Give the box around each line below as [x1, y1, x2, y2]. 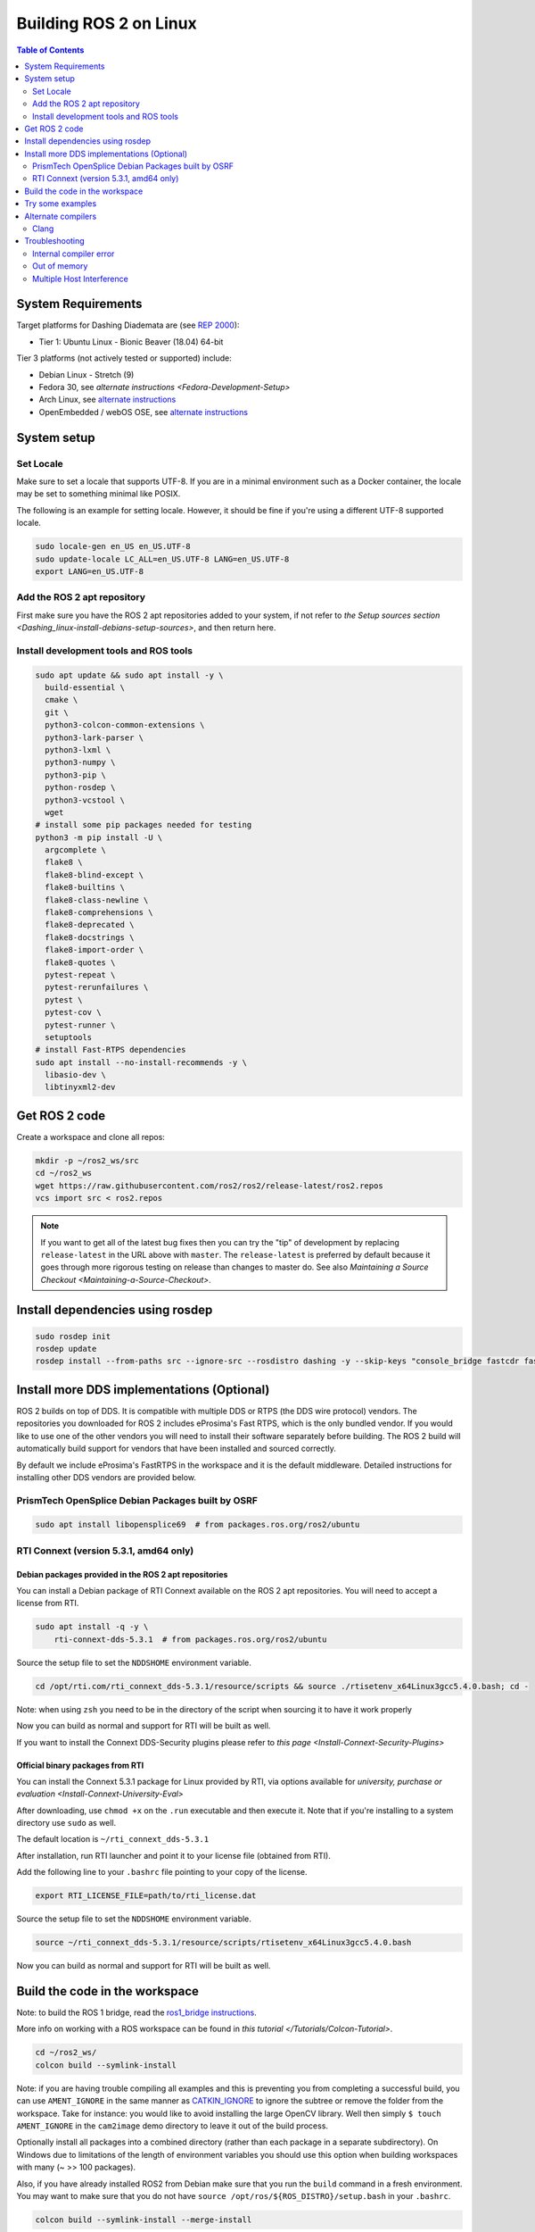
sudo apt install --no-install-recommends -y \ [35, 1057, 247, 1067]
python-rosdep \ [45, 782, 116, 793]
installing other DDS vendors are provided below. [16, 1471, 196, 1482]
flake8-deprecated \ [45, 920, 135, 930]
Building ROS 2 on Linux [16, 13, 198, 33]
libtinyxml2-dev [45, 1082, 116, 1093]
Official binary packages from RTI [16, 1760, 144, 1770]
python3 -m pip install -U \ [35, 832, 163, 843]
